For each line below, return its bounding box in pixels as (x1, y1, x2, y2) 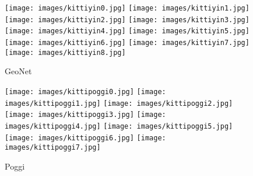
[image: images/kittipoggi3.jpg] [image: (5, 111, 166, 119)
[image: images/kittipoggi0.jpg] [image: (5, 87, 166, 96)
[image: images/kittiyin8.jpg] (5, 48, 126, 57)
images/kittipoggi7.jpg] (5, 143, 101, 152)
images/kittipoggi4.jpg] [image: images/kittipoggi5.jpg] (5, 122, 233, 130)
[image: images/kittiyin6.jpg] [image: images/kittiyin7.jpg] (5, 38, 250, 47)
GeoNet (5, 65, 32, 77)
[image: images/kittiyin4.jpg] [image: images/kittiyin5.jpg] (5, 27, 250, 36)
